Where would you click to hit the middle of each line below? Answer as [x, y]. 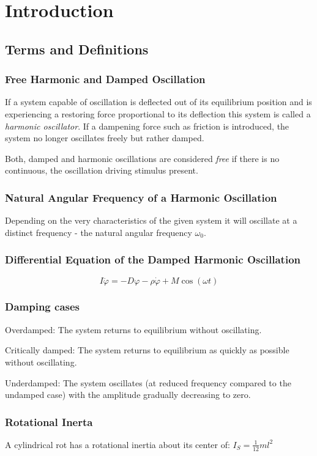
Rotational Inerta [49, 421]
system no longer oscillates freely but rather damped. [105, 138]
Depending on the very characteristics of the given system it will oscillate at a [151, 220]
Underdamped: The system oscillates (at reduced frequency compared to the [148, 382]
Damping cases [43, 307]
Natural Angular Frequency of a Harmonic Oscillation [141, 197]
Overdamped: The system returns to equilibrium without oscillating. [133, 329]
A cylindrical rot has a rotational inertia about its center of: [117, 444]
